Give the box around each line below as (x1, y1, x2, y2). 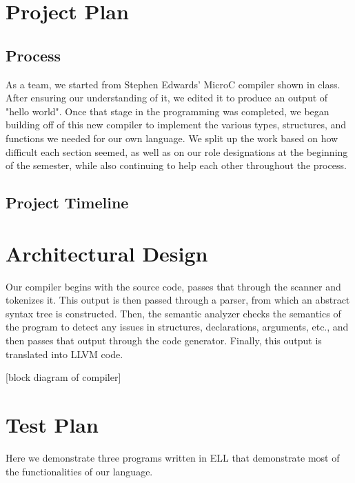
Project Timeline (6, 192, 129, 213)
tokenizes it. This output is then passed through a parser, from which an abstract (6, 293, 350, 307)
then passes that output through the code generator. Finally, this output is (6, 333, 322, 348)
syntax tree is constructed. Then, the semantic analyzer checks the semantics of (6, 306, 341, 320)
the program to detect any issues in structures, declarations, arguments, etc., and (6, 319, 349, 334)
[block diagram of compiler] (6, 370, 121, 384)
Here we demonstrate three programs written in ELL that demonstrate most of (6, 450, 340, 464)
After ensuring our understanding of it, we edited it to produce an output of (6, 90, 328, 105)
